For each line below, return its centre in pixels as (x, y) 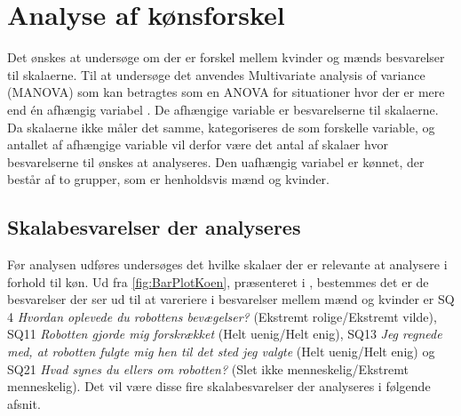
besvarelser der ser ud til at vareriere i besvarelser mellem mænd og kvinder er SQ (231, 299)
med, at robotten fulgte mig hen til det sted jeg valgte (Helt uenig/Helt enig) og (221, 352)
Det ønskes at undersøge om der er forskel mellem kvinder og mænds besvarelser (226, 57)
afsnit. (24, 403)
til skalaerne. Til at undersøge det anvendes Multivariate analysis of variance (216, 74)
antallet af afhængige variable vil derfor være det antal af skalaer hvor (198, 144)
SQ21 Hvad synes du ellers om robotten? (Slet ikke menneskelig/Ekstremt (208, 368)
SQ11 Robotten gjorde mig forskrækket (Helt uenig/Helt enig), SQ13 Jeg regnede (225, 334)
